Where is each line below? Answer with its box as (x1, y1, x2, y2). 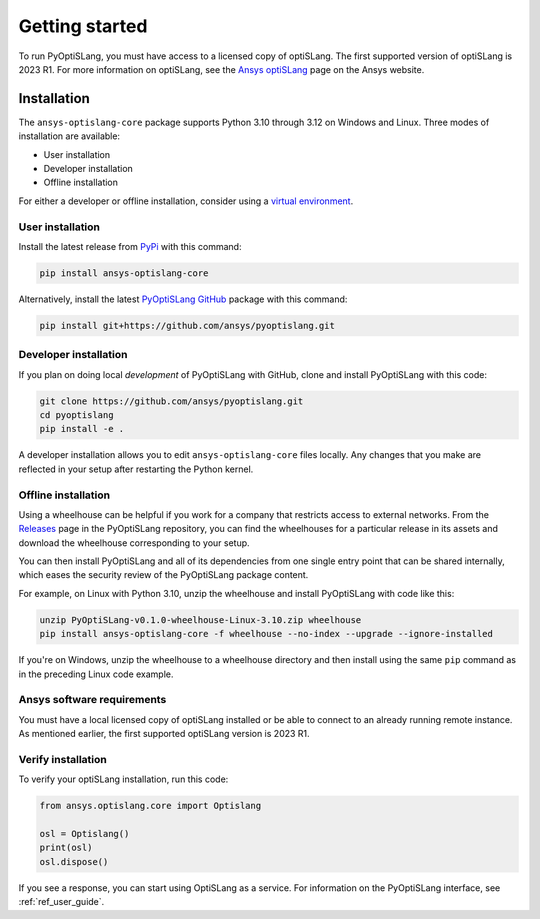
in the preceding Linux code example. (18, 668, 174, 680)
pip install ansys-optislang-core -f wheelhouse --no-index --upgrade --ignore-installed (39, 628, 494, 640)
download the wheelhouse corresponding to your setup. (18, 536, 250, 549)
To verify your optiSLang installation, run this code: (18, 773, 229, 785)
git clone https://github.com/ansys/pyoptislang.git (39, 395, 304, 407)
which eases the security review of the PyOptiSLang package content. (18, 569, 309, 581)
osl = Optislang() (39, 828, 130, 840)
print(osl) (39, 842, 93, 854)
